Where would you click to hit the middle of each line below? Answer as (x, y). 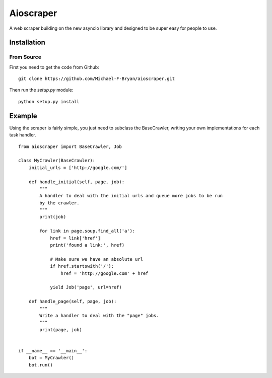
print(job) (53, 217)
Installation (27, 43)
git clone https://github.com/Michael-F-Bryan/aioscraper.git (97, 79)
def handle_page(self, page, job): (73, 301)
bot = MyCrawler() (51, 358)
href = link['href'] (75, 238)
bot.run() (41, 365)
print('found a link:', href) (87, 245)
